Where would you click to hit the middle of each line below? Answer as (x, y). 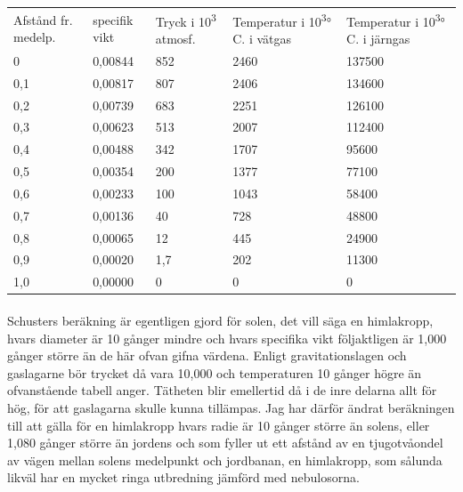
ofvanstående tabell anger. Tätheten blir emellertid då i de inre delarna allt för (222, 390)
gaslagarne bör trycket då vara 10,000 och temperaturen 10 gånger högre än (215, 372)
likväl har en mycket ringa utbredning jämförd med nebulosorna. (183, 477)
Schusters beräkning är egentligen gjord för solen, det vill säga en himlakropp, (220, 320)
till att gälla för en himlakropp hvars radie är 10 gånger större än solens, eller (219, 425)
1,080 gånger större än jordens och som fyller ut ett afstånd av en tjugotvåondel (225, 443)
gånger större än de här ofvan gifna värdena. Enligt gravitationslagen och (207, 355)
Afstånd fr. (43, 19)
